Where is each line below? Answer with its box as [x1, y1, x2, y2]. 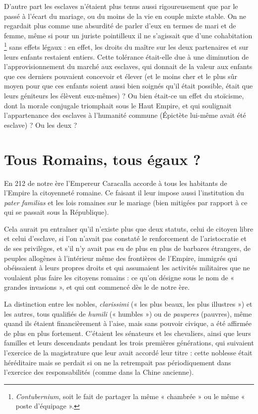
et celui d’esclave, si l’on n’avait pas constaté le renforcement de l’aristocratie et [4, 233, 247, 244]
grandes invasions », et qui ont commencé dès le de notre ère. [4, 282, 190, 292]
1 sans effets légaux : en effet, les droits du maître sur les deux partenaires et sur [4, 40, 249, 52]
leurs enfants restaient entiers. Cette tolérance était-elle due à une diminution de [4, 51, 249, 62]
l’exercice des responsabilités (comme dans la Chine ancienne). [4, 367, 194, 377]
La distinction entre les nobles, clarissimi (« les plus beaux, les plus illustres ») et [4, 299, 253, 309]
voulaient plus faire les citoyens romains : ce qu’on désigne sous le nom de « [4, 272, 235, 282]
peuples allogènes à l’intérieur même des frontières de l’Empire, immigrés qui [4, 252, 238, 263]
